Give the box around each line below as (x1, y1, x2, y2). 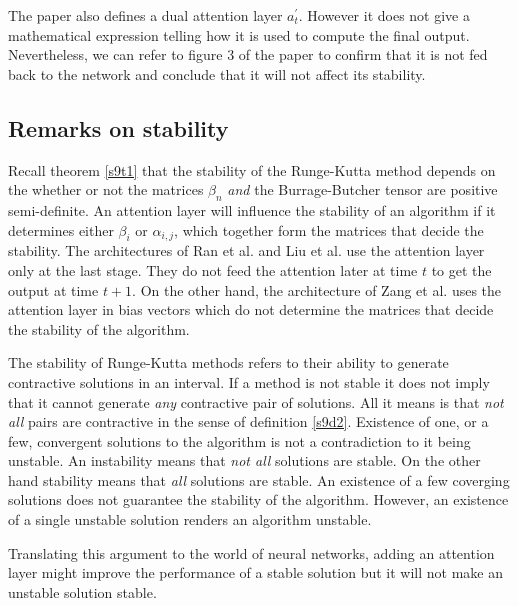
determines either (8, 219, 114, 240)
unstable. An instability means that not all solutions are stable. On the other (8, 450, 481, 471)
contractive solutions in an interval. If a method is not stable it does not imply (8, 371, 490, 392)
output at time (8, 279, 99, 300)
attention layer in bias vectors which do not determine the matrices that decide (8, 299, 494, 320)
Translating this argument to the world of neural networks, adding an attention (8, 542, 495, 563)
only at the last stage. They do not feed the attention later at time (8, 259, 418, 280)
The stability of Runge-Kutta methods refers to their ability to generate (8, 352, 449, 373)
